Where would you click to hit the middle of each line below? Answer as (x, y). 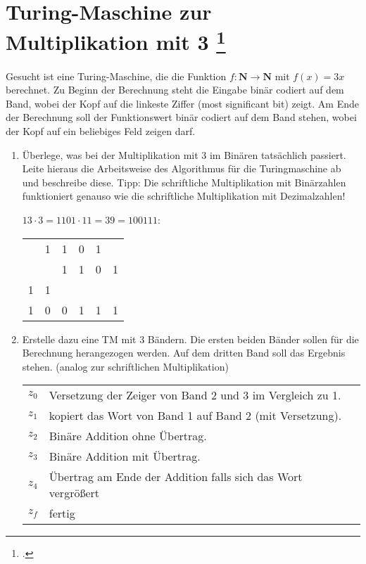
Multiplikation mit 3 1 (116, 40)
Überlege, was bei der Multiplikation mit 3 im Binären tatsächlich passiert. (184, 154)
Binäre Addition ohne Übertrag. (128, 436)
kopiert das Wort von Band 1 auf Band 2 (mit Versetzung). (195, 416)
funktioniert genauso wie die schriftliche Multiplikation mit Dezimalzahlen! (184, 196)
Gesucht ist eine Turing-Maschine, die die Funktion (116, 76)
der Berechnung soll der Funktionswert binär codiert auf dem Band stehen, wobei (181, 117)
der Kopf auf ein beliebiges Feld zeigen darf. (101, 131)
